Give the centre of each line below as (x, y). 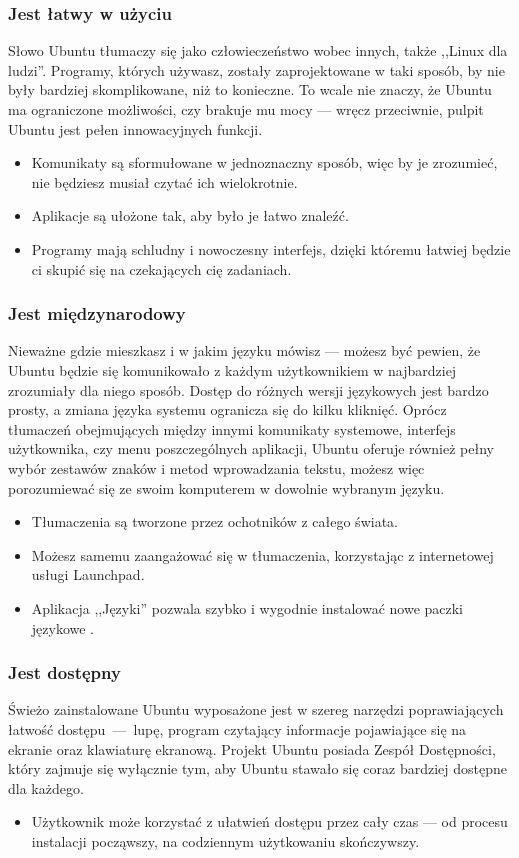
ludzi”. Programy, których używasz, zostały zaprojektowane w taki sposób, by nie (256, 69)
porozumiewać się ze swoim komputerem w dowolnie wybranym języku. (226, 487)
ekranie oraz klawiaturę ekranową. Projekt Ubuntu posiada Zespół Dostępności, (252, 748)
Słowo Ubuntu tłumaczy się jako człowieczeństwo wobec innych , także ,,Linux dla (258, 50)
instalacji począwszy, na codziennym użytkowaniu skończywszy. (225, 840)
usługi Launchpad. (88, 574)
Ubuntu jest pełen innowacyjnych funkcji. (135, 128)
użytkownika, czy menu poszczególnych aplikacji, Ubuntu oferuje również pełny (251, 448)
